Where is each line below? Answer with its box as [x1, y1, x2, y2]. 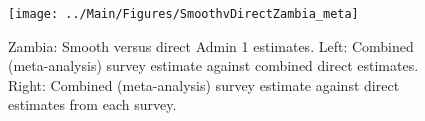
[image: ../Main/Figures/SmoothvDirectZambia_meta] [8, 7, 359, 21]
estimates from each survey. [8, 94, 177, 115]
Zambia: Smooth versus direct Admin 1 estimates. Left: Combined [8, 35, 414, 56]
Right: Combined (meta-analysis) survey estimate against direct [8, 74, 400, 95]
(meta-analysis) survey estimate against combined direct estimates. [8, 55, 419, 76]
